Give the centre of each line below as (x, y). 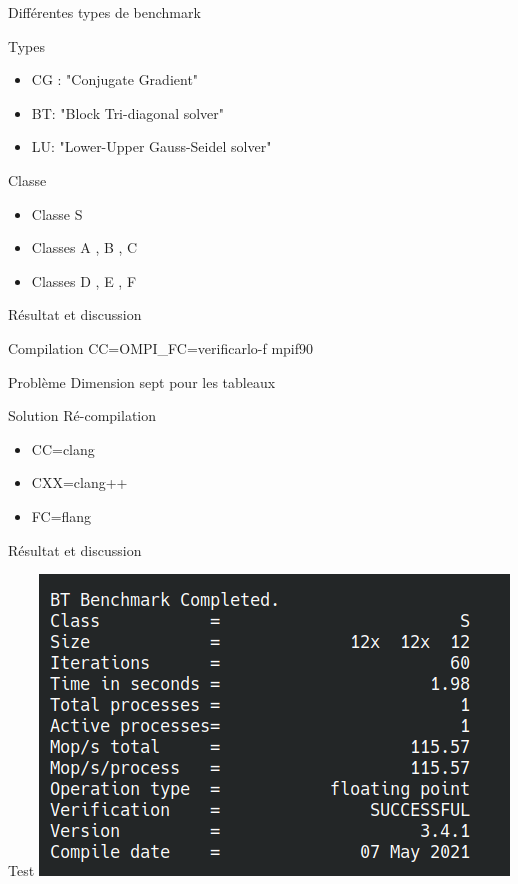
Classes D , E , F (84, 280)
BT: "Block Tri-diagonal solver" (128, 112)
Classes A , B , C (84, 247)
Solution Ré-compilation (82, 415)
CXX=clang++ (79, 482)
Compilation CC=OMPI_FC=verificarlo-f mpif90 (161, 347)
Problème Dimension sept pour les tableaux (142, 381)
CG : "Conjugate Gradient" (115, 79)
